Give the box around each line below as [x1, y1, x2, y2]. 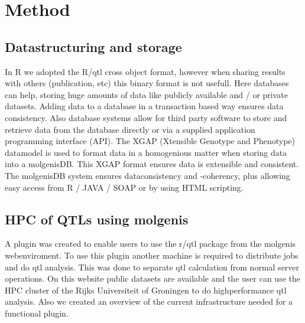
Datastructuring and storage [5, 37, 182, 56]
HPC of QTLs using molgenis [5, 210, 189, 228]
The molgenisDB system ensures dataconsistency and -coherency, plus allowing [5, 169, 290, 181]
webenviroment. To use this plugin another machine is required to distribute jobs [5, 249, 298, 261]
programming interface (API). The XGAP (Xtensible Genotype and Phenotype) [5, 135, 296, 147]
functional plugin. [5, 306, 69, 319]
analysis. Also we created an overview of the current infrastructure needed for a [5, 295, 293, 308]
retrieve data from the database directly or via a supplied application [5, 123, 255, 135]
